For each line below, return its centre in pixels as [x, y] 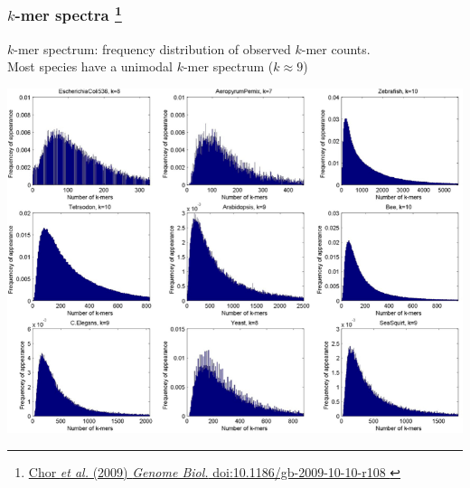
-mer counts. [336, 48]
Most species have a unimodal [90, 66]
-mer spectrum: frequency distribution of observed [152, 48]
